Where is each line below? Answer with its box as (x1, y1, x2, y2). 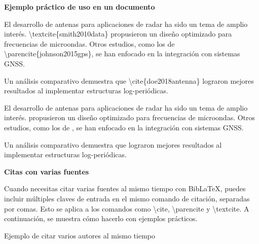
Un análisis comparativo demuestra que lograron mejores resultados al (4, 139, 222, 150)
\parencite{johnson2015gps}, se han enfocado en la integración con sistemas (4, 48, 240, 59)
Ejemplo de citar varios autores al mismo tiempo (4, 230, 156, 240)
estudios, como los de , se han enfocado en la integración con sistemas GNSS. (4, 122, 244, 132)
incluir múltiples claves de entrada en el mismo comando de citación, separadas (4, 193, 250, 203)
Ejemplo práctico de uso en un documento (4, 2, 155, 12)
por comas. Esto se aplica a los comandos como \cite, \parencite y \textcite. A (4, 203, 249, 214)
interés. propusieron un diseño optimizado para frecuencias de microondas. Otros (4, 112, 255, 123)
